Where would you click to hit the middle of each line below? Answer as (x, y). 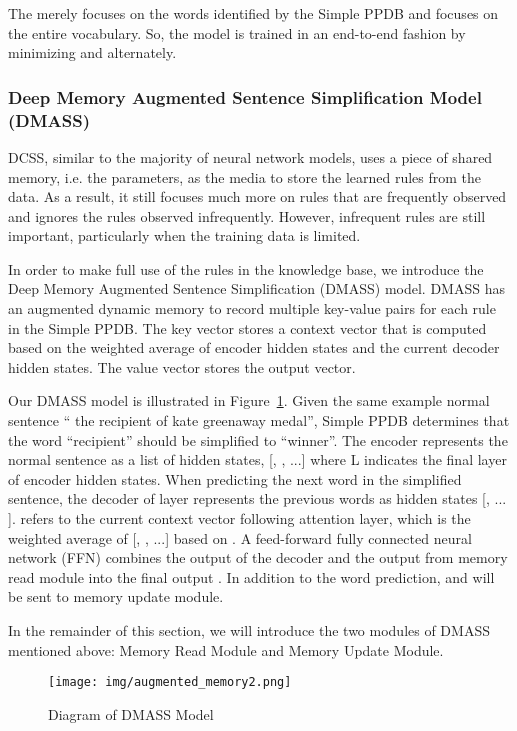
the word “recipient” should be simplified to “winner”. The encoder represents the (258, 439)
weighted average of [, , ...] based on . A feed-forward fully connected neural (240, 537)
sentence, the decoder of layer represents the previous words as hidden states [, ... (257, 498)
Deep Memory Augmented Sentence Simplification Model (245, 96)
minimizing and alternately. (92, 52)
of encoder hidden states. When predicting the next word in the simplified (235, 478)
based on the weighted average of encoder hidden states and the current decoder (254, 347)
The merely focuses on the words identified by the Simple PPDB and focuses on (253, 13)
